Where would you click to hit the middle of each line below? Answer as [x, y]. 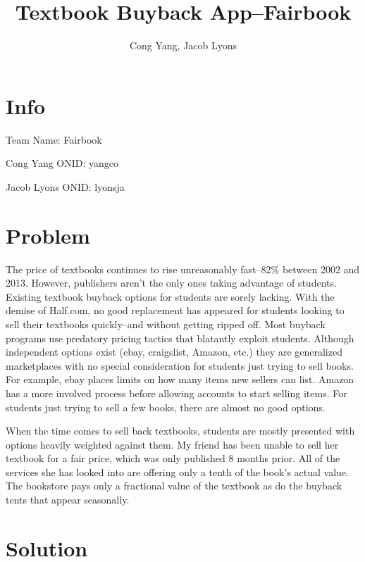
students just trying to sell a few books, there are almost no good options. [166, 407]
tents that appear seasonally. [68, 500]
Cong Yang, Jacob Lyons [183, 45]
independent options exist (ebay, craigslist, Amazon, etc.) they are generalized [174, 352]
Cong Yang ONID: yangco [62, 163]
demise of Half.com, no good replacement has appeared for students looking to [175, 310]
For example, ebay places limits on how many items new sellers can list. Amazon [180, 379]
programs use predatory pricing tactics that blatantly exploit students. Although [180, 338]
